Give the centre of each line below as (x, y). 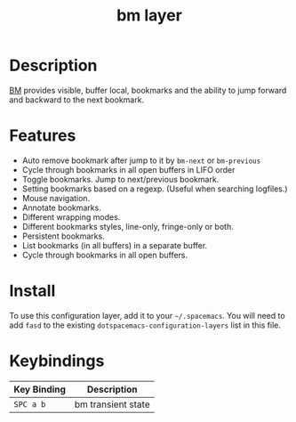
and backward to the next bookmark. (77, 100)
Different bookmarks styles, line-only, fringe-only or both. (128, 226)
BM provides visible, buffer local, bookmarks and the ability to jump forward (148, 90)
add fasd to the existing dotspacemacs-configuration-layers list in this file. (145, 325)
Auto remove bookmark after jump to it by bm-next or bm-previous (141, 160)
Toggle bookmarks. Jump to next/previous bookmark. (120, 179)
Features (43, 136)
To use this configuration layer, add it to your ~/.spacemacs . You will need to (148, 315)
